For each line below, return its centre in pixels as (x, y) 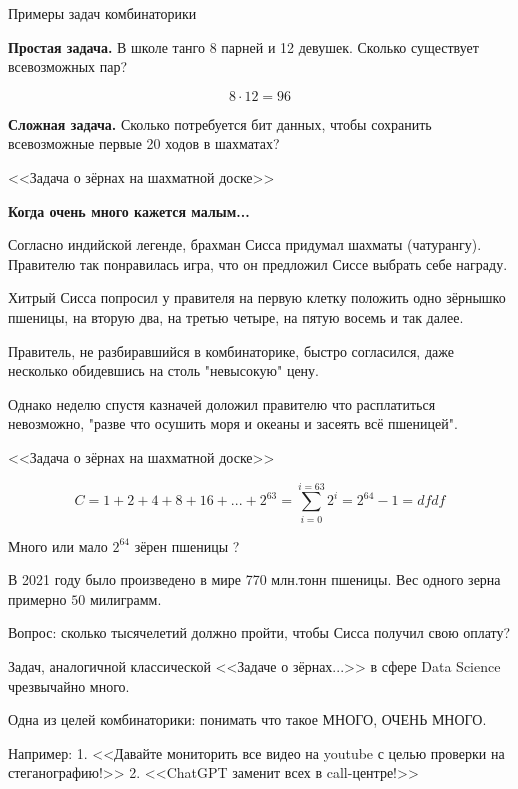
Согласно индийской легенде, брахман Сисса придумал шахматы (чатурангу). (245, 244)
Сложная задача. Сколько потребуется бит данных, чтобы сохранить (220, 123)
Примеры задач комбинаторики (102, 13)
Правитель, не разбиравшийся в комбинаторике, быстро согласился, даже (231, 350)
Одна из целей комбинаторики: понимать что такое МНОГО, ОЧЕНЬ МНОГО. (247, 719)
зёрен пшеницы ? (187, 545)
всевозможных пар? (68, 66)
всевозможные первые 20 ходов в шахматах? (144, 143)
